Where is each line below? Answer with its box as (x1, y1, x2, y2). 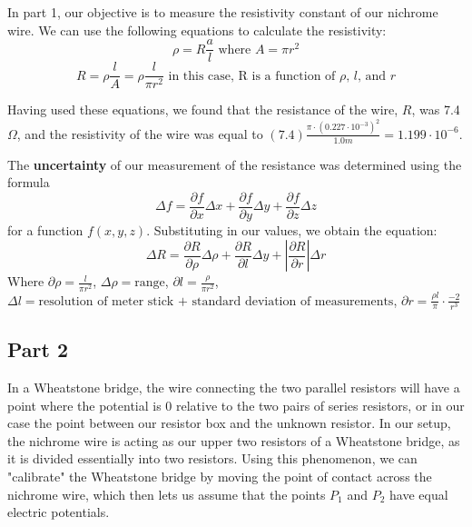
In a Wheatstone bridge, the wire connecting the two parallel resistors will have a (7, 377, 460, 396)
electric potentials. (7, 502, 110, 522)
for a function (7, 220, 84, 239)
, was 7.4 (411, 100, 460, 119)
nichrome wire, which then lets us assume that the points (7, 484, 326, 503)
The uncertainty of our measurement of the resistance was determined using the (7, 154, 462, 174)
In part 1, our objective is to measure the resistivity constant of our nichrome (7, 3, 438, 21)
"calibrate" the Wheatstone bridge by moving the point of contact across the (7, 466, 432, 485)
